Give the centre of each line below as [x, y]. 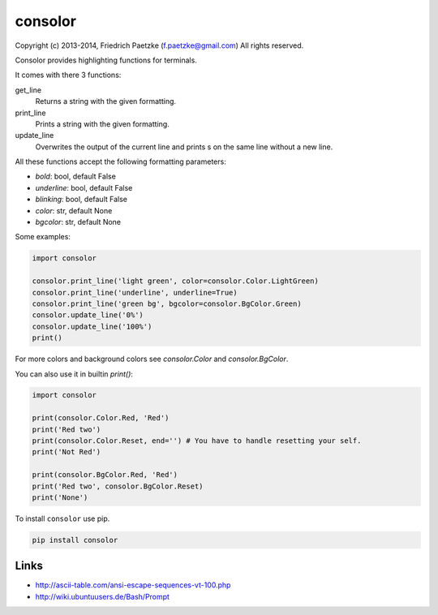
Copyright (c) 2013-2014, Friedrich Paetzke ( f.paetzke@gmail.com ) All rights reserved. [159, 45]
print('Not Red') [67, 452]
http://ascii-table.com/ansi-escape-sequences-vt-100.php [133, 585]
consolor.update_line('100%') [92, 326]
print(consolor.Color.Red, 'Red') [101, 418]
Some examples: [43, 237]
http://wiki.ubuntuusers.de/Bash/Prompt [103, 596]
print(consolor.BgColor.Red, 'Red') [105, 475]
